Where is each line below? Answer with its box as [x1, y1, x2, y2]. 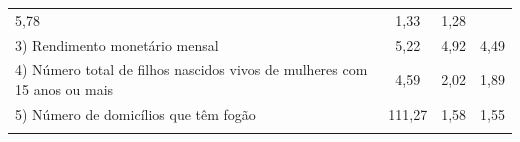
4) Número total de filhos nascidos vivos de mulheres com [15, 59, 368, 80]
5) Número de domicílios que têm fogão [15, 103, 256, 124]
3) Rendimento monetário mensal [15, 34, 219, 55]
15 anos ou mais [15, 79, 114, 100]
